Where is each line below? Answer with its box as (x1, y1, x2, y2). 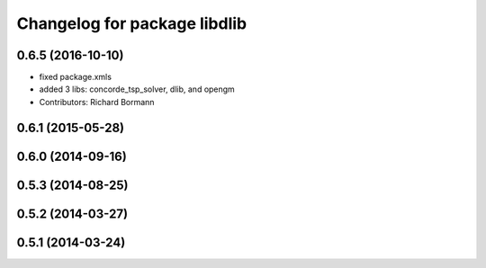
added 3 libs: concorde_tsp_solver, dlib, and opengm (39, 84, 236, 94)
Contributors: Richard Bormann (39, 96, 155, 107)
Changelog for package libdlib (16, 13, 247, 33)
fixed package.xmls (39, 72, 112, 83)
